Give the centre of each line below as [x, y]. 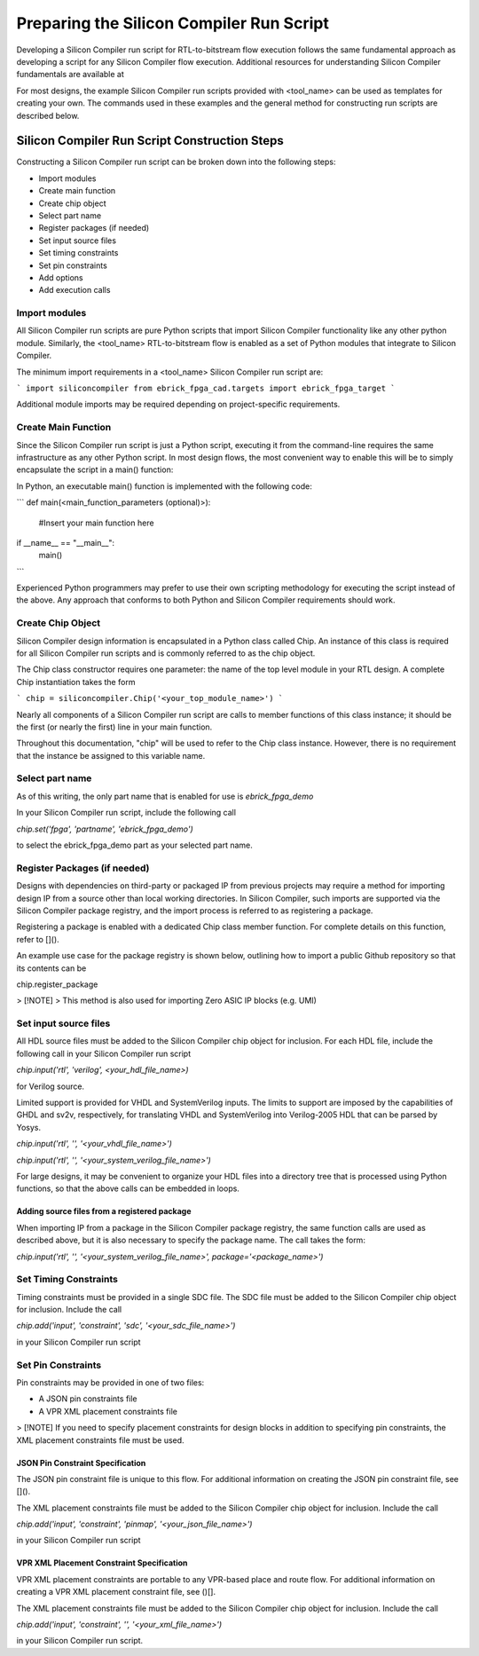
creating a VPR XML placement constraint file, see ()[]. [116, 1592]
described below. [48, 115]
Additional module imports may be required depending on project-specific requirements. [178, 405]
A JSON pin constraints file [88, 1399]
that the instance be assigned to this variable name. [111, 755]
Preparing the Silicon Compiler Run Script [173, 23]
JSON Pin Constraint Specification [81, 1463]
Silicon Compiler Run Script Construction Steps [150, 141]
